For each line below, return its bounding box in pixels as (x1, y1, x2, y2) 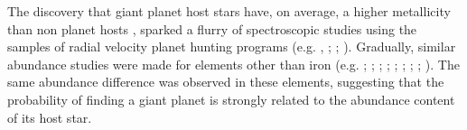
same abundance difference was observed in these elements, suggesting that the (7, 72, 444, 91)
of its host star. (7, 107, 92, 126)
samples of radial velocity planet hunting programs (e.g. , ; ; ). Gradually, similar (7, 37, 456, 56)
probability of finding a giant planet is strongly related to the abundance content (7, 89, 455, 108)
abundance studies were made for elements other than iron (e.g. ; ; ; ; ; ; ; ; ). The (7, 54, 460, 73)
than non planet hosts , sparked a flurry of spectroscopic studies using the (7, 19, 417, 38)
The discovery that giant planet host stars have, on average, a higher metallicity (7, 2, 451, 20)
